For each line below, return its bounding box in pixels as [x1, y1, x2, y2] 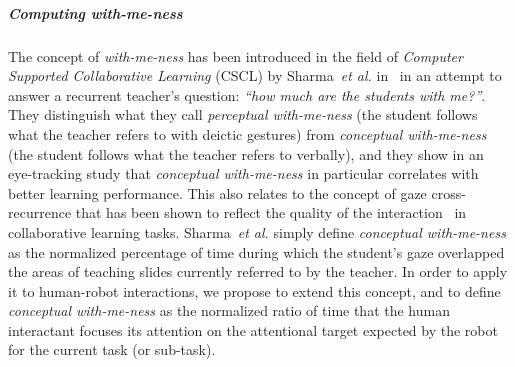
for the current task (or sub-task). [8, 339, 216, 360]
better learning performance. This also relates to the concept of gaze [8, 182, 427, 203]
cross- [431, 182, 466, 203]
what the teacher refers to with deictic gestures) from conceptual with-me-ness [8, 123, 487, 144]
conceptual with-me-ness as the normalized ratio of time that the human [8, 300, 450, 321]
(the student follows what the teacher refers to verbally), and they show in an [8, 143, 484, 164]
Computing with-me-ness [8, 2, 183, 23]
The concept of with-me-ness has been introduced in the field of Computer [8, 45, 463, 66]
